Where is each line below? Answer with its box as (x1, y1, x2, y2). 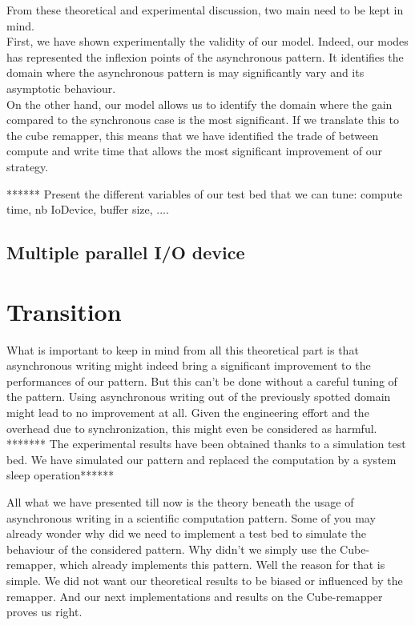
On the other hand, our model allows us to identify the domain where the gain (6, 95, 393, 112)
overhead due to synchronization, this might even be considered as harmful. (6, 419, 377, 436)
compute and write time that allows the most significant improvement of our (6, 142, 382, 159)
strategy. (6, 158, 49, 174)
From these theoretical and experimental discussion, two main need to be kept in (6, 2, 404, 18)
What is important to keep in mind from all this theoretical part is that (6, 341, 359, 358)
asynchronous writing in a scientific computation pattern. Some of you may (6, 509, 376, 526)
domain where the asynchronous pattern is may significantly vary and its (6, 64, 365, 81)
